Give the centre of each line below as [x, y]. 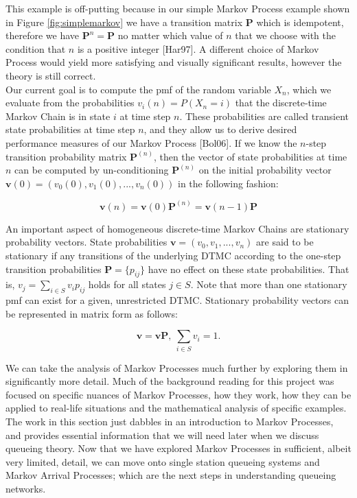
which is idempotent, [300, 22]
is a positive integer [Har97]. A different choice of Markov [198, 48]
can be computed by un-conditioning [92, 170]
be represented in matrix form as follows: [92, 313]
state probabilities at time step [70, 129]
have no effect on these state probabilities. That [249, 269]
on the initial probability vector [265, 170]
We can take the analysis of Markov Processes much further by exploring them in [177, 367]
